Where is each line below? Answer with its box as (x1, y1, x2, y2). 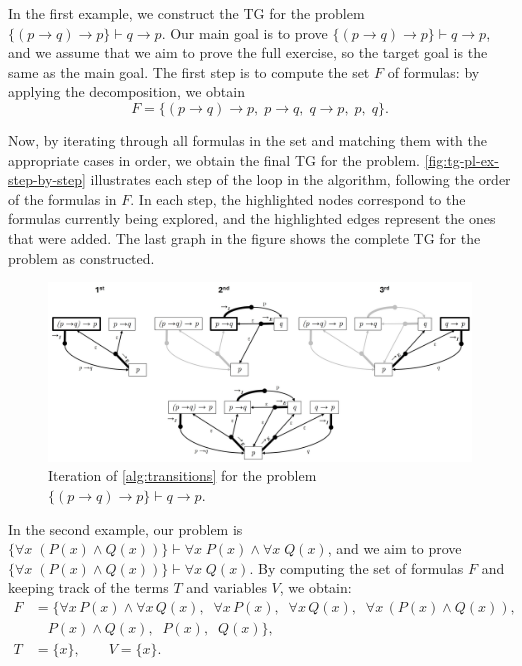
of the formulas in (8, 188, 117, 209)
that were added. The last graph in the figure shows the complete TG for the (8, 227, 481, 248)
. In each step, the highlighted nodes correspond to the (130, 188, 466, 209)
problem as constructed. (8, 247, 155, 268)
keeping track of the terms (8, 577, 169, 598)
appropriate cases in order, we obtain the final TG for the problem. (8, 149, 420, 170)
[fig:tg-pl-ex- (424, 149, 499, 170)
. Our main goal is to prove (161, 22, 328, 43)
